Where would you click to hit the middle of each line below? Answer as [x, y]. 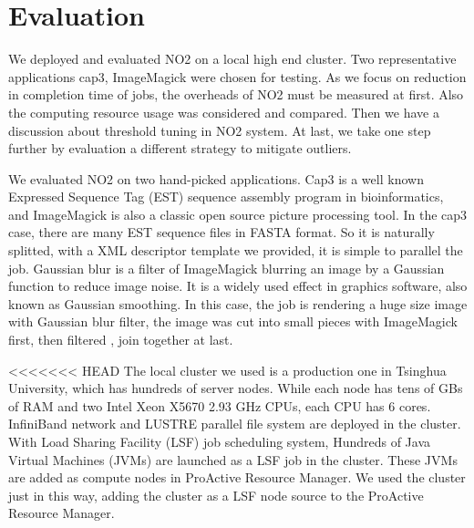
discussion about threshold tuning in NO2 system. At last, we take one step [220, 130]
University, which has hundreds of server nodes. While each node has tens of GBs [236, 388]
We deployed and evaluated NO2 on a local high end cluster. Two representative [232, 59]
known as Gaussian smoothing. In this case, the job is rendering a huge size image [238, 303]
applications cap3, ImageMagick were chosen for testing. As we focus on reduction [237, 76]
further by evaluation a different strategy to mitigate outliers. [180, 148]
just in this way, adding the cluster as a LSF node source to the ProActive [216, 495]
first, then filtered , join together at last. [121, 340]
